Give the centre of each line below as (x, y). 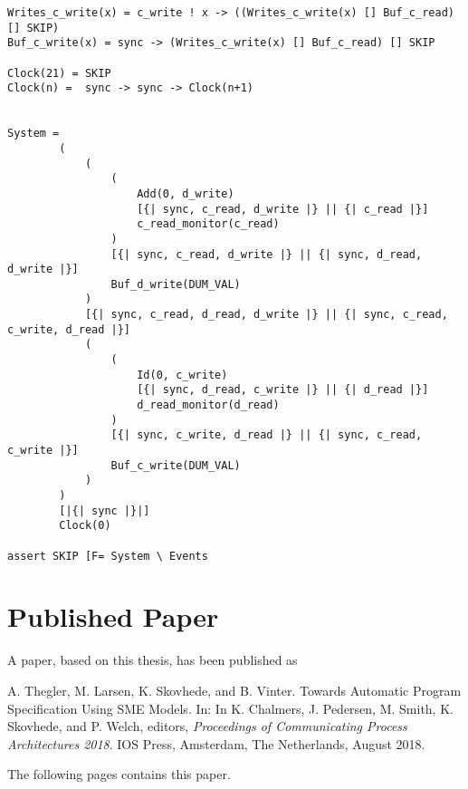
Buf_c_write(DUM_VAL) (176, 465)
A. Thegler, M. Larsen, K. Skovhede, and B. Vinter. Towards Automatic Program (234, 690)
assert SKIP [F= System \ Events (108, 556)
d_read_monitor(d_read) (208, 405)
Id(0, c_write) (182, 375)
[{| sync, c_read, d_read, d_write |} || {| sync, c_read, (266, 315)
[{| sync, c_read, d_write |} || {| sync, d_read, (267, 254)
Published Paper (113, 616)
